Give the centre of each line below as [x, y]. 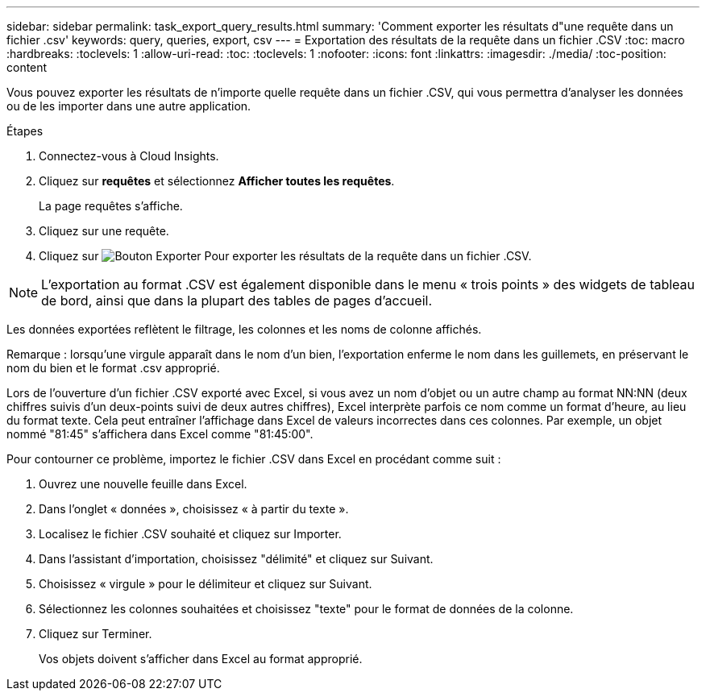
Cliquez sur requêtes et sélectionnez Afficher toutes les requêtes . [217, 181]
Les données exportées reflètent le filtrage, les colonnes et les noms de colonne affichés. [244, 329]
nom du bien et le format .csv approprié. [113, 368]
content [27, 67]
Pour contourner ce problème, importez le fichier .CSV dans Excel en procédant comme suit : [254, 459]
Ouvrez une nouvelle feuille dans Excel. [143, 484]
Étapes [25, 131]
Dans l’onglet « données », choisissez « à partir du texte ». [194, 509]
